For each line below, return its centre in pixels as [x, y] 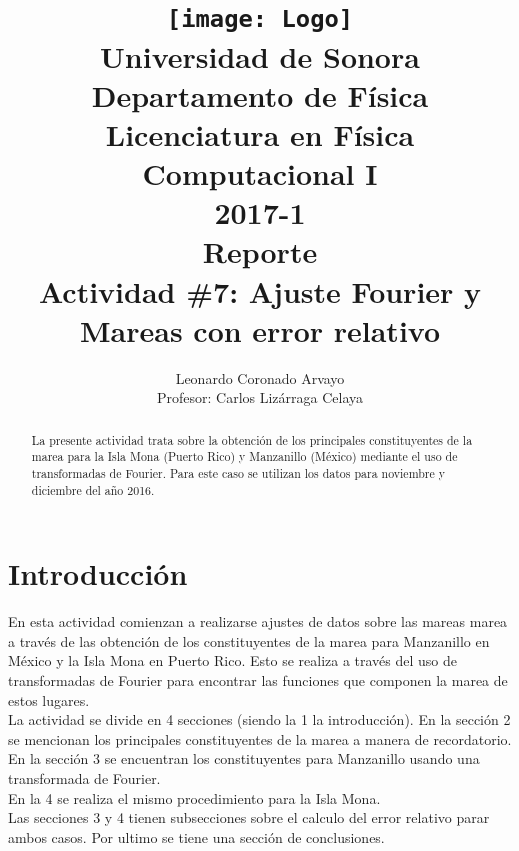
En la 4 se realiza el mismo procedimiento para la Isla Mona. [194, 797]
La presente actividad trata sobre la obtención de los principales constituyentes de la [252, 439]
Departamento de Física [260, 94]
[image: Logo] [260, 19]
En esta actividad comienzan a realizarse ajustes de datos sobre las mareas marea [258, 621]
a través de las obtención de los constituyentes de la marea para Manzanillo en [249, 640]
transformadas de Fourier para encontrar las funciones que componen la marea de [258, 680]
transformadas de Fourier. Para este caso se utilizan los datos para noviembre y [238, 473]
